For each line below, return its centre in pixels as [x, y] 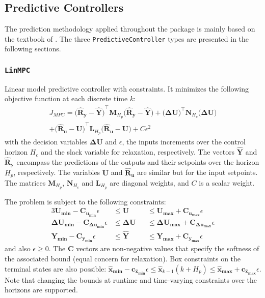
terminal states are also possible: [56, 268]
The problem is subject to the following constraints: [85, 201]
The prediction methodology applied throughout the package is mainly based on [130, 29]
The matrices [25, 182]
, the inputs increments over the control [184, 142]
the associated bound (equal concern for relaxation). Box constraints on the [123, 258]
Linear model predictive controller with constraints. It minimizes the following [127, 88]
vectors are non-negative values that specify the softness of [168, 248]
